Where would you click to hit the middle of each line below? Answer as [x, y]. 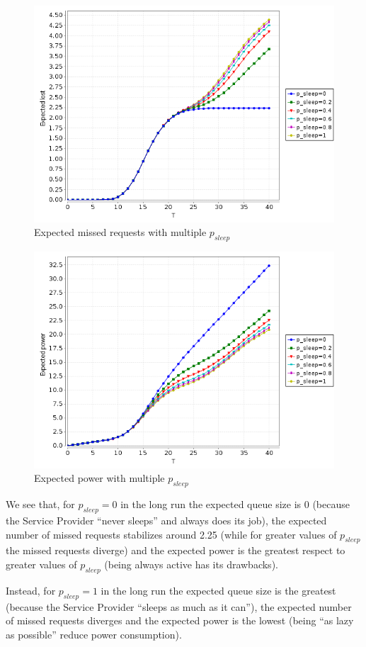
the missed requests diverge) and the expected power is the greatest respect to [176, 550]
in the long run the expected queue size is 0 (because [235, 504]
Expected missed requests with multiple [120, 232]
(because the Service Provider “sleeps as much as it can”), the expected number [179, 606]
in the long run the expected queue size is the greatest [218, 590]
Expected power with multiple [99, 478]
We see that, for [40, 504]
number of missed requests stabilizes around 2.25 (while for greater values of [171, 534]
